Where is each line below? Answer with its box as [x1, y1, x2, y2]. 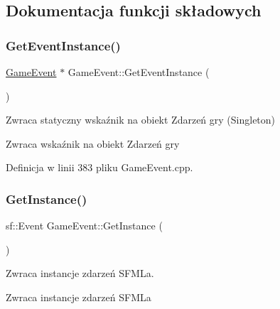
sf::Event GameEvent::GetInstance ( [6, 218, 163, 233]
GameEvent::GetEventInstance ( [68, 65, 210, 79]
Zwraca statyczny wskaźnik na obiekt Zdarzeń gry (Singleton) [6, 112, 276, 127]
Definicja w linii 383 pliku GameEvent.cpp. [6, 160, 193, 175]
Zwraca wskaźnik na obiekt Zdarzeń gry [6, 136, 180, 151]
